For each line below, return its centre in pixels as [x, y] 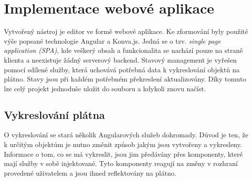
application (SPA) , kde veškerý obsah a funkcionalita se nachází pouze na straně [123, 50]
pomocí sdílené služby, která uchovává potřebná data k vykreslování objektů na [122, 69]
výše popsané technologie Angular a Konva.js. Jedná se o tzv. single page [112, 41]
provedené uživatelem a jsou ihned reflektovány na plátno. [90, 173]
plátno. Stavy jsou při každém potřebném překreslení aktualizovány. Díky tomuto [125, 79]
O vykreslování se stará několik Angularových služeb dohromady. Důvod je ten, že [126, 135]
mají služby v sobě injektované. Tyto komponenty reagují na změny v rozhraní [121, 163]
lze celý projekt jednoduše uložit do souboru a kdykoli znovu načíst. [105, 88]
